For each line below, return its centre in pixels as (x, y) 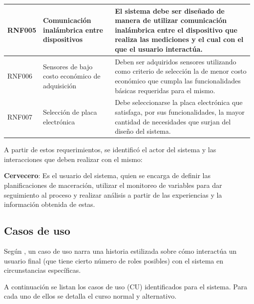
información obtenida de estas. (50, 204)
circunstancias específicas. (42, 270)
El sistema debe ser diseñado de (170, 10)
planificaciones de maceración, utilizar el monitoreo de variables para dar (113, 185)
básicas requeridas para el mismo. (165, 90)
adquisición (60, 85)
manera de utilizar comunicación (171, 20)
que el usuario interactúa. (159, 49)
